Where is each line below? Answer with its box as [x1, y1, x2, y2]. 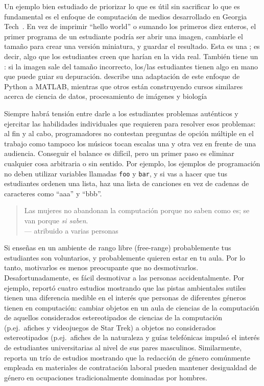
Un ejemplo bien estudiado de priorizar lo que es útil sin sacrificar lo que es [4, 1, 240, 11]
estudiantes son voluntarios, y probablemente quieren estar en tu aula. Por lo [4, 252, 246, 263]
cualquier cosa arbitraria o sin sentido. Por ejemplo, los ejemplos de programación [4, 158, 260, 168]
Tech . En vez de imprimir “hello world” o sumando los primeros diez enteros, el [4, 21, 256, 32]
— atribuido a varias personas [24, 225, 118, 236]
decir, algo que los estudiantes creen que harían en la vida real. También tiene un [4, 50, 258, 61]
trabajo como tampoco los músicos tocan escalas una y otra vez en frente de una [4, 138, 256, 148]
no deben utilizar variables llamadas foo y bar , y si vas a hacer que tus [4, 168, 228, 178]
